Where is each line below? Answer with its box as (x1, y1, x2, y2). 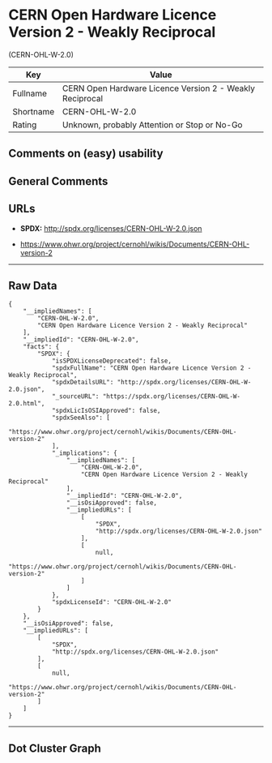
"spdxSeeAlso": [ (51, 414, 111, 422)
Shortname (12, 105, 55, 117)
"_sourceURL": (51, 392, 100, 401)
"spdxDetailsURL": (51, 379, 114, 387)
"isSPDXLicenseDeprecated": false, (51, 357, 172, 366)
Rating (12, 119, 37, 131)
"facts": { (23, 343, 60, 351)
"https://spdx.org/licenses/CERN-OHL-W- (102, 392, 241, 401)
